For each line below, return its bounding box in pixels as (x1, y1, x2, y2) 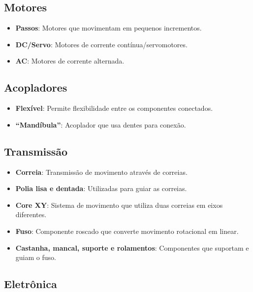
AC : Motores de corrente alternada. (15, 56, 125, 66)
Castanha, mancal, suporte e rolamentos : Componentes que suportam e (15, 242, 249, 253)
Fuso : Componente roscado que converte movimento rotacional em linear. (15, 226, 239, 236)
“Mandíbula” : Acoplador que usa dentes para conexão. (15, 119, 186, 130)
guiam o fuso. (15, 252, 56, 262)
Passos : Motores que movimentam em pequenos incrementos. (15, 23, 202, 33)
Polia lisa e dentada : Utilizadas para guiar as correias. (15, 183, 187, 194)
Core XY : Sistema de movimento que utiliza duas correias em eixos (15, 199, 223, 210)
